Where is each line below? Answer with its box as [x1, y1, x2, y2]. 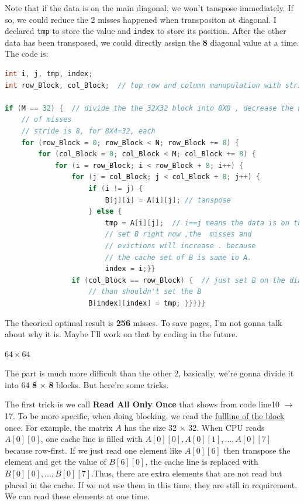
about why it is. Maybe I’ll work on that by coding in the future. [5, 328, 238, 340]
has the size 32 [124, 421, 177, 433]
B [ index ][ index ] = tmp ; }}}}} [88, 299, 206, 307]
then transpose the [223, 444, 291, 456]
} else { [88, 207, 122, 216]
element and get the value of [5, 455, 106, 468]
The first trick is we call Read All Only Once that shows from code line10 [5, 398, 280, 410]
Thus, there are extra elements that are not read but [94, 467, 282, 479]
